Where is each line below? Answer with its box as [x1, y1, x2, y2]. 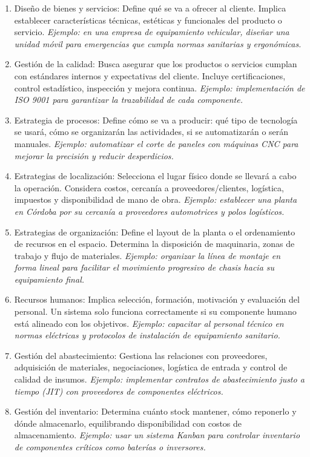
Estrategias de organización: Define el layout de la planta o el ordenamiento [14, 225, 295, 238]
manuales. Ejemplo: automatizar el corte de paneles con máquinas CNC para [14, 137, 298, 150]
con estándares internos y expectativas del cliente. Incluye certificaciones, [14, 69, 286, 82]
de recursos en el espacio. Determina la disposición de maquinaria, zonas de [14, 237, 295, 250]
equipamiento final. [14, 272, 85, 285]
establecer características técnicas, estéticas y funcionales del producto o [14, 13, 282, 26]
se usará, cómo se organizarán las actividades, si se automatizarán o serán [14, 125, 289, 138]
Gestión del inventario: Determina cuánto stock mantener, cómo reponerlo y [14, 405, 297, 418]
